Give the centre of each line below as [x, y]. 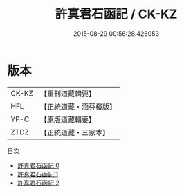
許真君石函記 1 [38, 174]
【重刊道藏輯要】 [67, 94]
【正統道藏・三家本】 [74, 132]
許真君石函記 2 [38, 183]
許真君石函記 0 [38, 165]
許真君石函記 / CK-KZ [116, 14]
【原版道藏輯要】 [67, 119]
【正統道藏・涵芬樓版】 [78, 106]
